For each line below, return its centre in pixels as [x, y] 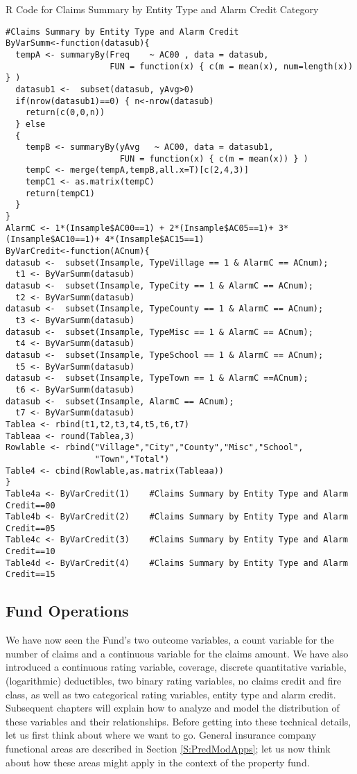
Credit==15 [31, 575]
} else [31, 124]
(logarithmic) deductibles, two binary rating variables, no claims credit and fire [174, 681]
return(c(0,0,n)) [65, 113]
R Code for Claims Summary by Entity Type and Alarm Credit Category [162, 9]
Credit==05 [31, 528]
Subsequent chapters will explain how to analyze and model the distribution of [173, 708]
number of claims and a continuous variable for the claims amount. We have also [177, 653]
